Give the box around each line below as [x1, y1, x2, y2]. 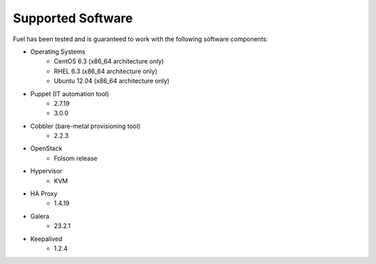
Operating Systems [30, 47, 86, 56]
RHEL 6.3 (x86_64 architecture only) [54, 67, 158, 75]
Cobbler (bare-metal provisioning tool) [30, 122, 141, 130]
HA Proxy [30, 189, 58, 198]
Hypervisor [30, 167, 63, 176]
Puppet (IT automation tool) [30, 89, 109, 98]
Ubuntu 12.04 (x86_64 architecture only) [54, 77, 170, 85]
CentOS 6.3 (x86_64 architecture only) [54, 57, 164, 65]
